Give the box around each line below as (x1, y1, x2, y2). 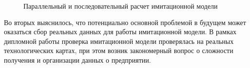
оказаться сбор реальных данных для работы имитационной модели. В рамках (4, 27, 236, 37)
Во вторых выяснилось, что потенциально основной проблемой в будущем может (4, 17, 246, 27)
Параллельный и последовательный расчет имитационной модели (23, 1, 218, 11)
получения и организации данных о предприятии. (4, 54, 151, 65)
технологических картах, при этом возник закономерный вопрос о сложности (4, 45, 233, 55)
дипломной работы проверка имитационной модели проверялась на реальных (4, 36, 234, 46)
